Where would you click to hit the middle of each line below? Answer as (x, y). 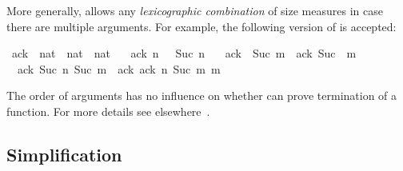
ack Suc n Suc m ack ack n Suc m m (119, 68)
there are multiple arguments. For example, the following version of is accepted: (201, 26)
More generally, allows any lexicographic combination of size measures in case (195, 10)
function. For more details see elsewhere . (108, 111)
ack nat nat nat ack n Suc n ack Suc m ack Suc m (184, 53)
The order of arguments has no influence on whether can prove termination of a (202, 95)
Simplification (64, 154)
